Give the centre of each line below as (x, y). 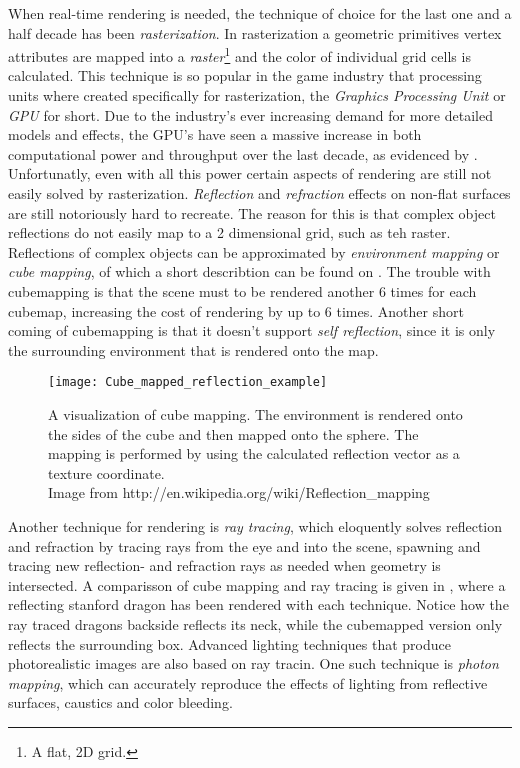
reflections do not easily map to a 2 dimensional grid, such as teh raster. (229, 232)
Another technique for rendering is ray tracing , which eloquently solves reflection (255, 525)
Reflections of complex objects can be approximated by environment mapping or (254, 251)
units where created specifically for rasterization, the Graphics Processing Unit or (257, 95)
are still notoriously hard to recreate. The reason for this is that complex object (252, 212)
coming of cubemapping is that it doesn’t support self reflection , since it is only (252, 330)
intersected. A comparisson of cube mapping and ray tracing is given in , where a (257, 584)
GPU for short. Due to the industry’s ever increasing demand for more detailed (250, 114)
